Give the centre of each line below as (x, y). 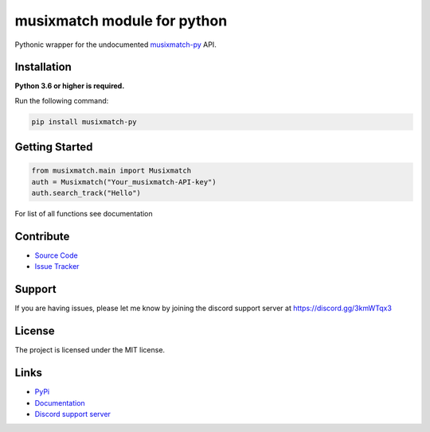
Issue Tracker (57, 267)
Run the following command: (62, 100)
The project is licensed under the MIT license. (90, 350)
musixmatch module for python (121, 21)
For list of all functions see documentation (84, 214)
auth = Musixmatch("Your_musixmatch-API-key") (124, 182)
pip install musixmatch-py (84, 122)
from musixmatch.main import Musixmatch (111, 171)
